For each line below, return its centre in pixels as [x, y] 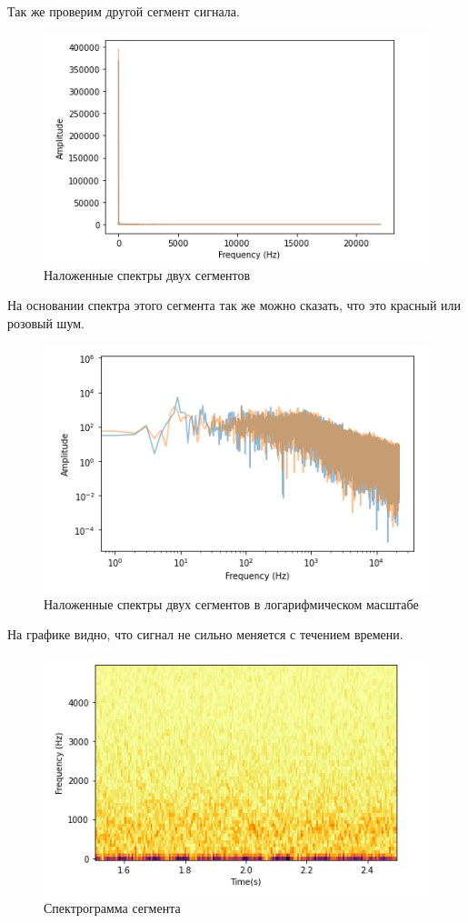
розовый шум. [46, 323]
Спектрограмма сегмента [112, 908]
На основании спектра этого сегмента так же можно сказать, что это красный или [234, 305]
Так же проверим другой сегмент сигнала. [124, 11]
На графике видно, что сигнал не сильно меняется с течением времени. [205, 634]
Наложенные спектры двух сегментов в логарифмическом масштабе [231, 603]
